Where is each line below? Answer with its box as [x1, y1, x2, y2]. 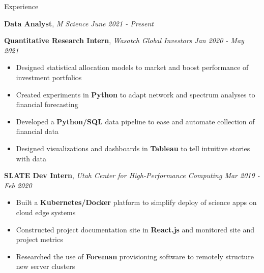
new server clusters [16, 261, 75, 271]
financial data [16, 126, 59, 136]
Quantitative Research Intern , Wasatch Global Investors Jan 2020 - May [4, 35, 244, 46]
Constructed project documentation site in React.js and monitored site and [16, 224, 255, 234]
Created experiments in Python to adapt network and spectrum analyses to [16, 89, 255, 99]
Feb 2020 [4, 180, 32, 190]
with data [16, 153, 46, 163]
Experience [4, 1, 39, 11]
